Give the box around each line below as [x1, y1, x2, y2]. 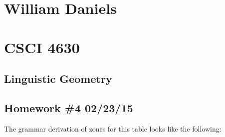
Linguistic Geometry [4, 71, 112, 86]
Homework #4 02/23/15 [4, 100, 133, 115]
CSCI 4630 [4, 37, 80, 57]
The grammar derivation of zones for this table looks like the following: [4, 123, 222, 134]
